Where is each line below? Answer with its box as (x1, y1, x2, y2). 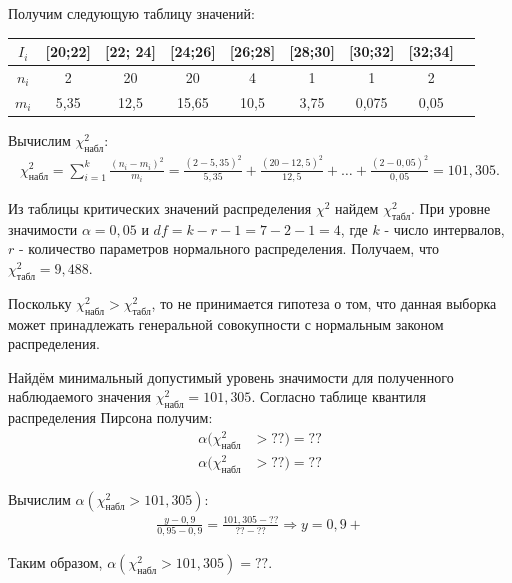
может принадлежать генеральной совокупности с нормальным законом (8, 313, 444, 334)
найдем (335, 198, 379, 219)
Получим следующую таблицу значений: (8, 3, 255, 23)
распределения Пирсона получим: (8, 407, 213, 428)
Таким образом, (8, 552, 103, 573)
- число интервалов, (384, 218, 505, 239)
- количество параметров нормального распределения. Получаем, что (18, 238, 439, 259)
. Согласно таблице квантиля (251, 386, 426, 407)
